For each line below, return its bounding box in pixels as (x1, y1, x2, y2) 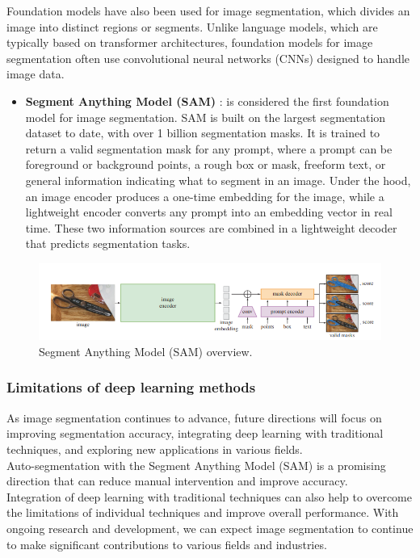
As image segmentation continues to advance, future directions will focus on (6, 409, 382, 426)
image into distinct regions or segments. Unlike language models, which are (6, 18, 378, 35)
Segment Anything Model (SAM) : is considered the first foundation (25, 92, 389, 109)
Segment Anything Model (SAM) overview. (39, 342, 253, 359)
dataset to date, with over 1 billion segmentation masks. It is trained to (25, 124, 380, 141)
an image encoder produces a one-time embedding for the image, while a (25, 187, 384, 204)
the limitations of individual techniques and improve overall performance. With (6, 504, 399, 521)
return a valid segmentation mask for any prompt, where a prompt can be (25, 140, 393, 157)
